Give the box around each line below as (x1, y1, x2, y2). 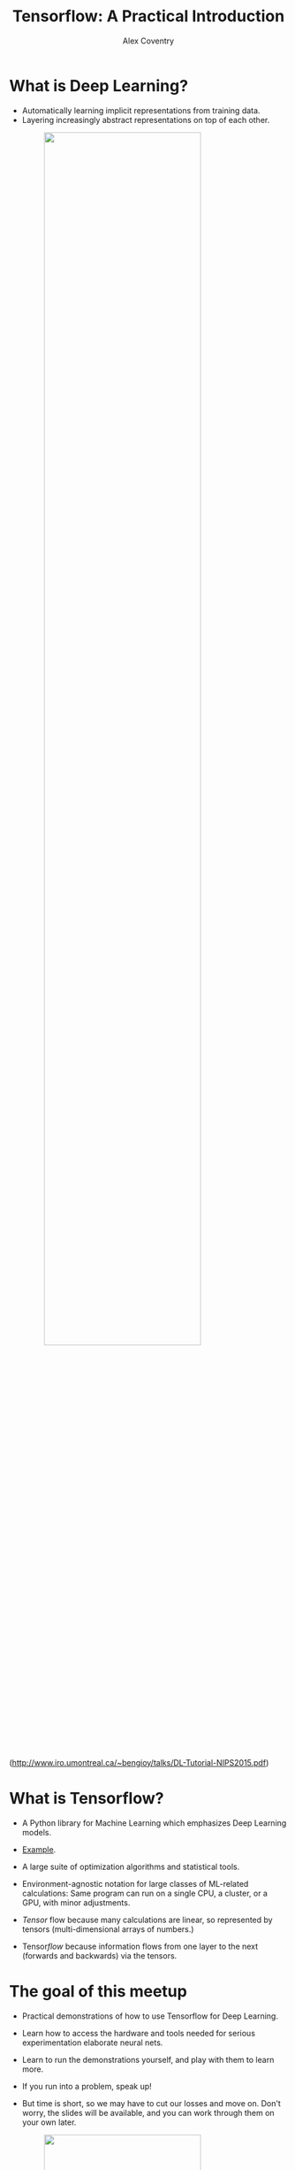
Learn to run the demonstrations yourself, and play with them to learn (21, 2054, 275, 2065)
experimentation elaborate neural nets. (21, 2037, 163, 2048)
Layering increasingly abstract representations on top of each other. (21, 114, 270, 125)
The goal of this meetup (9, 1981, 187, 2001)
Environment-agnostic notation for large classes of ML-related (21, 1878, 249, 1889)
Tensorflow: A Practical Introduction (11, 6, 285, 27)
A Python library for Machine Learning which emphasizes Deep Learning (21, 1817, 287, 1828)
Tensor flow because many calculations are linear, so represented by (21, 1914, 273, 1925)
